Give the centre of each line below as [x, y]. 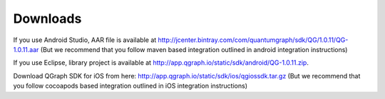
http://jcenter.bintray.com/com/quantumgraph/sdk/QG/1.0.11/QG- [253, 40]
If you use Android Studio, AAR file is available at [85, 40]
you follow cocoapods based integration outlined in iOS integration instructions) [130, 86]
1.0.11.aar [26, 49]
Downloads [47, 19]
